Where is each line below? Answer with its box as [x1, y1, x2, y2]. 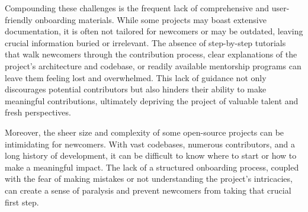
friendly [5, 13, 33, 25]
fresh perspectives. [5, 106, 71, 118]
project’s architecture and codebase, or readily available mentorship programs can [5, 59, 301, 72]
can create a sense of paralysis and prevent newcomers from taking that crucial [5, 184, 291, 196]
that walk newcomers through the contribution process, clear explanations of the [5, 48, 297, 60]
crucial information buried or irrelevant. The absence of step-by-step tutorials [5, 36, 286, 49]
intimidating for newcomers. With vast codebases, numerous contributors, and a [5, 137, 295, 150]
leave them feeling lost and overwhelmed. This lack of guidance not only [5, 71, 267, 83]
